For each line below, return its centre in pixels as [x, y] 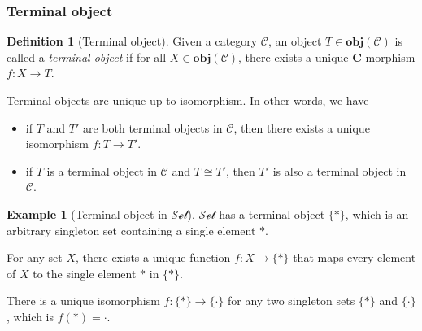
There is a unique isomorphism [83, 301]
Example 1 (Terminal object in [87, 213]
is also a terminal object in [339, 170]
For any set [35, 257]
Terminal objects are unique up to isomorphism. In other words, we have [188, 100]
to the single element [85, 273]
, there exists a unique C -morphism [327, 57]
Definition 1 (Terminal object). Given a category [132, 41]
